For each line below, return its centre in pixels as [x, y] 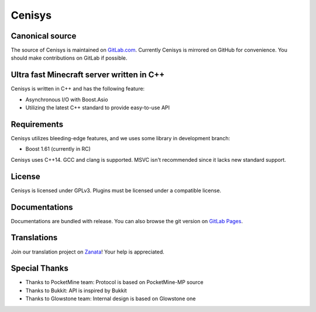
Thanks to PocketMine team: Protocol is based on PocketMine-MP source [114, 282]
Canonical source [44, 36]
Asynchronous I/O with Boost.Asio [67, 99]
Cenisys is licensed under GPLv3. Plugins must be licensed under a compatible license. [116, 190]
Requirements [37, 124]
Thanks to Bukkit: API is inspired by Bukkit [76, 290]
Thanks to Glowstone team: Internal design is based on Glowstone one [111, 299]
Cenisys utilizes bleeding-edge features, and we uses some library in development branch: [121, 138]
